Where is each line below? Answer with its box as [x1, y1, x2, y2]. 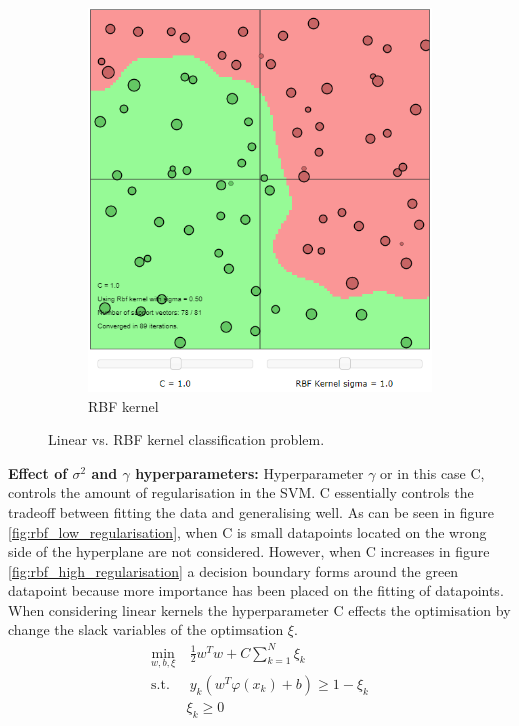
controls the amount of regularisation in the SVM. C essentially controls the [8, 482, 474, 503]
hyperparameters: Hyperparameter [135, 462, 364, 483]
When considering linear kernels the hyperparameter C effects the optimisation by [8, 599, 511, 620]
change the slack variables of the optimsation [8, 619, 284, 640]
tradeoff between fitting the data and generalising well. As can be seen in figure [8, 501, 495, 522]
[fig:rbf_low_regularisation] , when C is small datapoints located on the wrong [8, 521, 487, 542]
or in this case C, [380, 462, 485, 483]
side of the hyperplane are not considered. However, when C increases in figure [8, 541, 490, 562]
